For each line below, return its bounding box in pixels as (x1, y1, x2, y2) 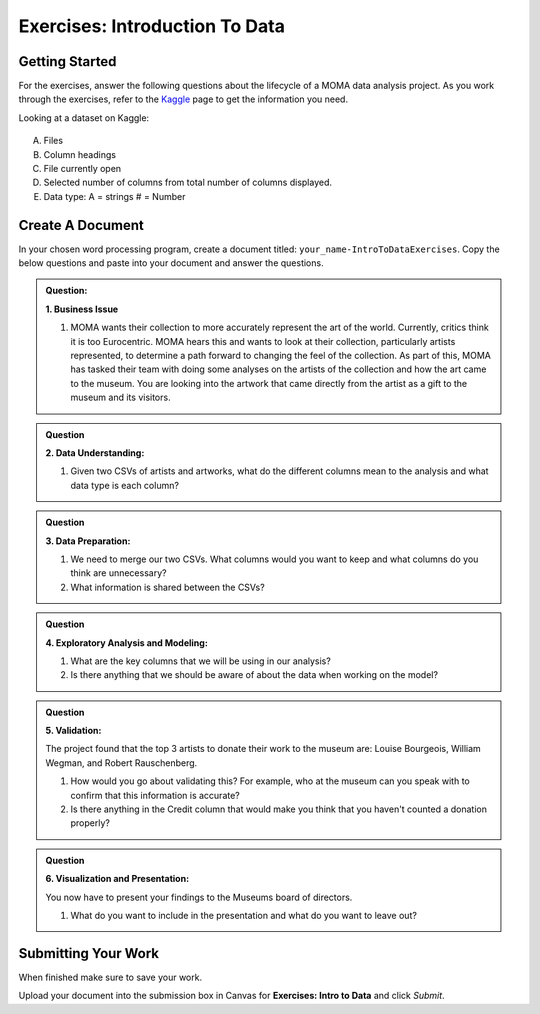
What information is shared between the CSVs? (70, 581, 265, 593)
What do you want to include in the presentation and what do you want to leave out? (70, 909, 417, 921)
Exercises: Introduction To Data (18, 15, 285, 37)
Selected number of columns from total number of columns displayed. (43, 176, 333, 189)
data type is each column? (70, 479, 180, 491)
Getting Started (18, 53, 117, 70)
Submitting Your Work (18, 945, 160, 962)
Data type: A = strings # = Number (43, 190, 186, 202)
